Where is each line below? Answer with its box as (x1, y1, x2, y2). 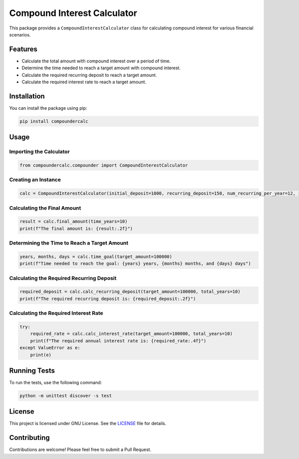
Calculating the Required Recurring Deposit (9, 274, 117, 281)
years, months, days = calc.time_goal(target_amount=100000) (19, 253, 172, 259)
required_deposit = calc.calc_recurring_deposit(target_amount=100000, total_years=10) (19, 289, 241, 294)
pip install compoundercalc (19, 118, 88, 124)
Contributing (9, 434, 50, 442)
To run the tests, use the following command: (9, 380, 102, 385)
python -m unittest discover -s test (19, 393, 112, 399)
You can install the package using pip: (9, 105, 87, 111)
